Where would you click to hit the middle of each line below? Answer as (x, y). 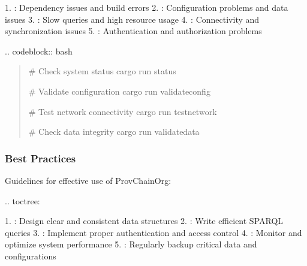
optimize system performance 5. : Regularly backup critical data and (131, 244)
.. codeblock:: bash (39, 51)
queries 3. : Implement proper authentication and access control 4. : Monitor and (153, 232)
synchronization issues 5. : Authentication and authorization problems (133, 31)
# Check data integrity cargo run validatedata (114, 132)
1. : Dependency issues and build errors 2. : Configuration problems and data (147, 7)
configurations (31, 256)
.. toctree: (22, 200)
